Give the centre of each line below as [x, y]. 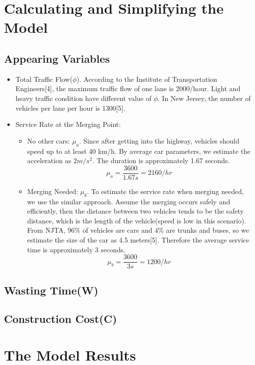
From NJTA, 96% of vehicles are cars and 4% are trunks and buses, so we [138, 230]
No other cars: [49, 140]
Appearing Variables [57, 58]
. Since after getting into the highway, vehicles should [159, 140]
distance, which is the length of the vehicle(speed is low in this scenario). [137, 220]
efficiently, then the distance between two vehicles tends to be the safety [135, 211]
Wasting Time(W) [51, 290]
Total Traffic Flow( [44, 79]
